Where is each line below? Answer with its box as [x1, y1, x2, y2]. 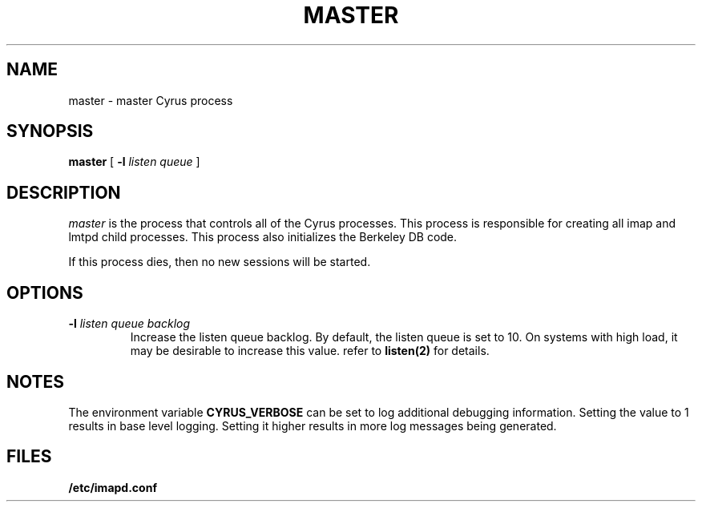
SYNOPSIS [6, 121, 94, 142]
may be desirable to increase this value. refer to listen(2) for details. [130, 344, 490, 358]
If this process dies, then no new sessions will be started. [68, 255, 371, 269]
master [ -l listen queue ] [68, 155, 200, 169]
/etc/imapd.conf [68, 480, 157, 494]
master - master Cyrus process [68, 93, 233, 107]
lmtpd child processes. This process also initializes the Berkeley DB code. [68, 230, 458, 244]
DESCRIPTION [6, 182, 121, 203]
